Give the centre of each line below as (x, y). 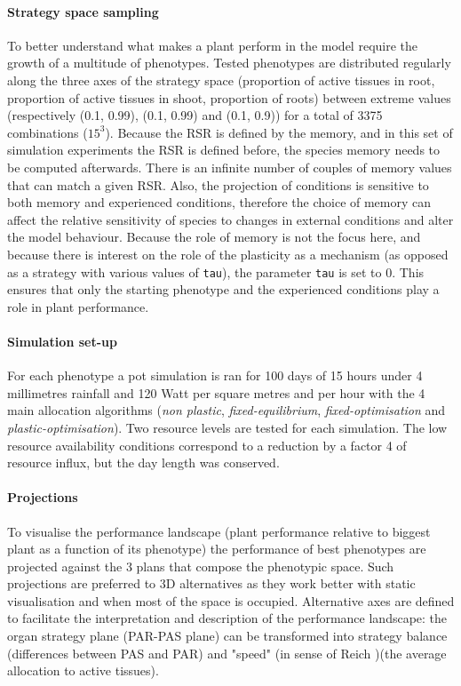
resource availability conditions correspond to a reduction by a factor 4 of (207, 445)
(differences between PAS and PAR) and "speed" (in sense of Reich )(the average (227, 653)
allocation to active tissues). (83, 670)
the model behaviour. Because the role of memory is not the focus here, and (214, 237)
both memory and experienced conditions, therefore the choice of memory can (219, 202)
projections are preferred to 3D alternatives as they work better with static (211, 583)
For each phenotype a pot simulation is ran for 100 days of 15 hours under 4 (215, 375)
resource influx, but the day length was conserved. (143, 463)
